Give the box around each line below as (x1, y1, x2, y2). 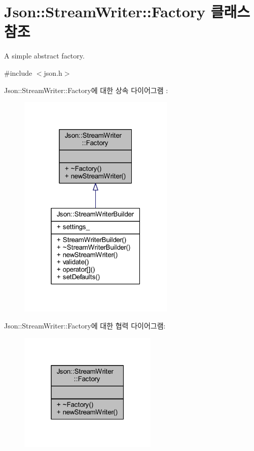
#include (4, 67, 32, 78)
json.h (44, 67, 62, 78)
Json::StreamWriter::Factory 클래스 (4, 1, 250, 22)
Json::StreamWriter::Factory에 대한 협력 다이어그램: (4, 320, 166, 331)
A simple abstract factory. (4, 50, 85, 61)
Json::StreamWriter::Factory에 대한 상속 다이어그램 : (4, 84, 168, 95)
